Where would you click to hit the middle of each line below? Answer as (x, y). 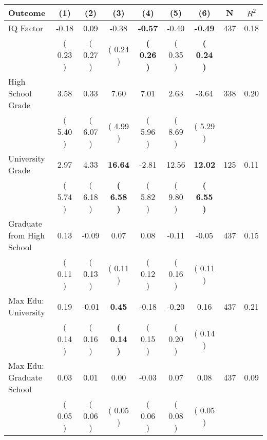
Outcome (27, 13)
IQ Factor (26, 28)
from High (27, 235)
